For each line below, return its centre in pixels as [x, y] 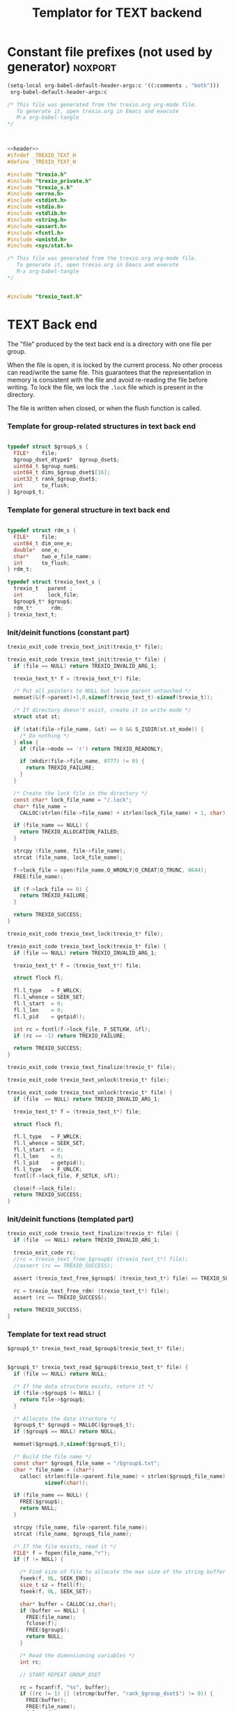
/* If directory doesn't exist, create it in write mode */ [102, 710]
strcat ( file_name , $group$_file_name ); [73, 1534]
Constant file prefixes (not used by [110, 52]
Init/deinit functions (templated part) [71, 1219]
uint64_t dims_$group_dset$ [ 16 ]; [62, 472]
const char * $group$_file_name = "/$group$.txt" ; [87, 1463]
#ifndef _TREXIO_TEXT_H [42, 156]
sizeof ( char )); [67, 1483]
